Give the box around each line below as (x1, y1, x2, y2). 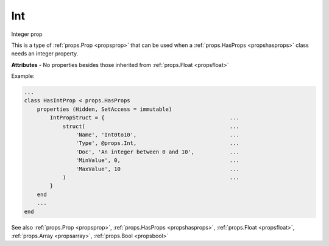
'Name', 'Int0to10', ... (75, 132, 240, 138)
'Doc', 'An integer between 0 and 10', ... (75, 148, 240, 155)
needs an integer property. (11, 50, 79, 57)
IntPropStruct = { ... (49, 114, 240, 121)
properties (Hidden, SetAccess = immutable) (37, 105, 172, 113)
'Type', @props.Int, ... (75, 140, 240, 147)
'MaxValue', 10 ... (75, 165, 240, 172)
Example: (11, 72, 35, 80)
